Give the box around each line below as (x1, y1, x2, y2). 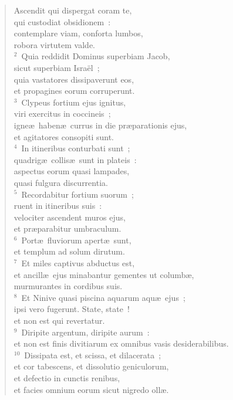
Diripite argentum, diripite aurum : (21, 326, 150, 338)
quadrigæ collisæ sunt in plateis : (13, 153, 137, 165)
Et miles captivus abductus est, (21, 257, 135, 269)
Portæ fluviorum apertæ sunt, (21, 233, 131, 246)
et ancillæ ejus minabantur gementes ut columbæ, (13, 268, 194, 280)
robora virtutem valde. (13, 38, 95, 50)
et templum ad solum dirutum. (13, 245, 125, 257)
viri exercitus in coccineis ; (13, 107, 111, 120)
